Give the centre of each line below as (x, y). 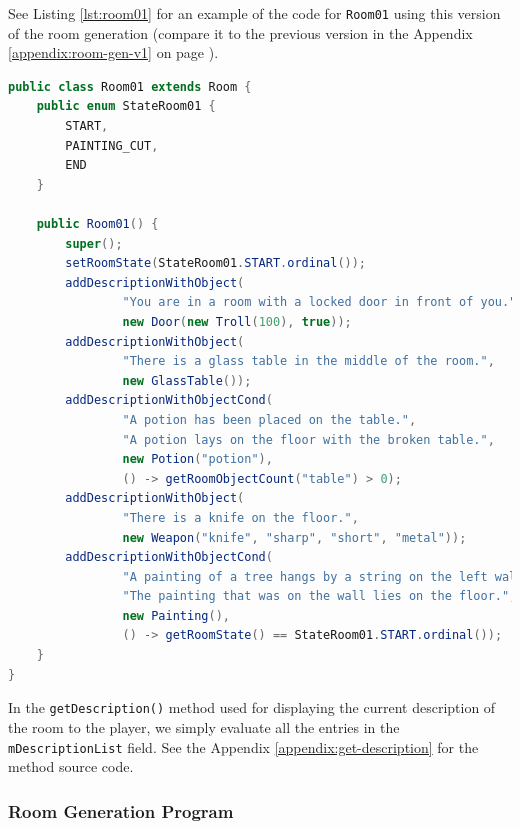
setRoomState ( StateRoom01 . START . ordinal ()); (216, 263)
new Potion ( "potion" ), (197, 459)
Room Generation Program (121, 810)
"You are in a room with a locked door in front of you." (319, 302)
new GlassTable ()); (187, 380)
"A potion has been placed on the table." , (269, 419)
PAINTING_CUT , (112, 145)
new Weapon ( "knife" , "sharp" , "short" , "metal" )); (294, 537)
